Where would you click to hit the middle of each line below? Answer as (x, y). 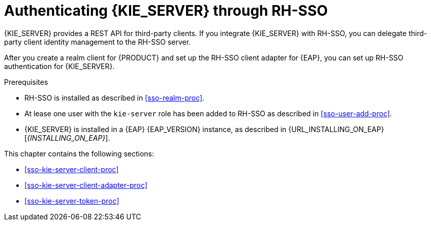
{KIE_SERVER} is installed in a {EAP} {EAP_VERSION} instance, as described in (156, 129)
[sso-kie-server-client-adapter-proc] (86, 185)
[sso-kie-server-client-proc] (72, 169)
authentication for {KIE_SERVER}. (59, 66)
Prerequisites (26, 82)
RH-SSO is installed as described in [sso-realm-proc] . (115, 98)
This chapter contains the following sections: (79, 153)
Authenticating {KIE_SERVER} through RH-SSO (166, 11)
